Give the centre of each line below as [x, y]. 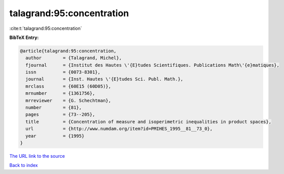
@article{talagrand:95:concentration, [68, 51]
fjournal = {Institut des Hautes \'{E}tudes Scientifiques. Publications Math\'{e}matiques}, [153, 65]
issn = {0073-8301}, [63, 72]
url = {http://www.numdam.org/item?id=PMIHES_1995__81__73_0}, [119, 129]
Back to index [24, 165]
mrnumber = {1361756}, [60, 93]
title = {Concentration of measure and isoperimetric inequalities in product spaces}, [148, 122]
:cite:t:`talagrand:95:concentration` [46, 28]
